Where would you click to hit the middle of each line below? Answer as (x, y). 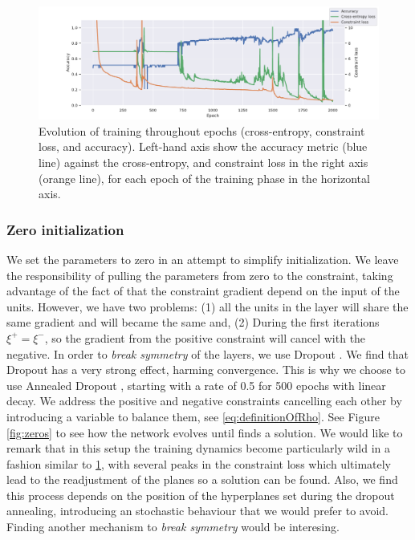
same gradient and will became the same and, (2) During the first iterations (193, 322)
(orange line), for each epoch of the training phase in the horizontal (204, 178)
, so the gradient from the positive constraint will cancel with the (205, 337)
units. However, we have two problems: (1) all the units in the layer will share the (207, 306)
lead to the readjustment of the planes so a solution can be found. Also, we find (202, 479)
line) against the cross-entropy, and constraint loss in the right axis (203, 162)
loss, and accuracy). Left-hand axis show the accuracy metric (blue (203, 146)
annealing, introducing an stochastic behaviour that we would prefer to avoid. (197, 511)
